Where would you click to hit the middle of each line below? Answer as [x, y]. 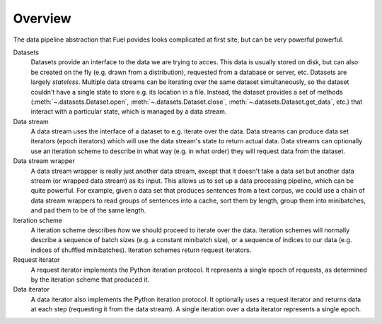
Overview [42, 18]
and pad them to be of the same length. [88, 210]
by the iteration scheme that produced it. [90, 280]
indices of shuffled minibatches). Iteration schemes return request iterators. [141, 250]
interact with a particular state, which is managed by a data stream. [129, 112]
